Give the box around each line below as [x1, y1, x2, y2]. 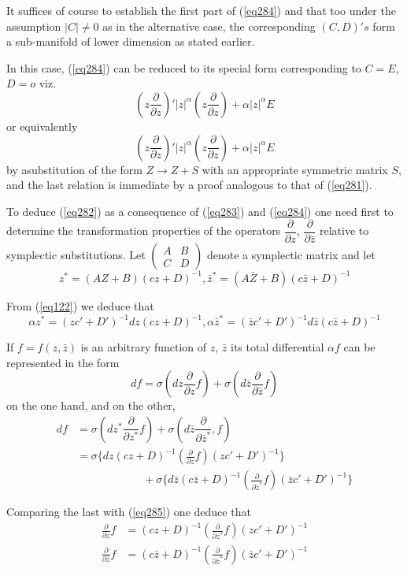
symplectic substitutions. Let [6, 247, 146, 263]
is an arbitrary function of [80, 339, 207, 355]
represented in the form [6, 354, 120, 370]
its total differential [231, 339, 324, 355]
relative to [319, 222, 369, 239]
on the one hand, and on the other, [6, 397, 176, 414]
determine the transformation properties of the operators [6, 222, 281, 239]
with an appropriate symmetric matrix [202, 161, 388, 177]
